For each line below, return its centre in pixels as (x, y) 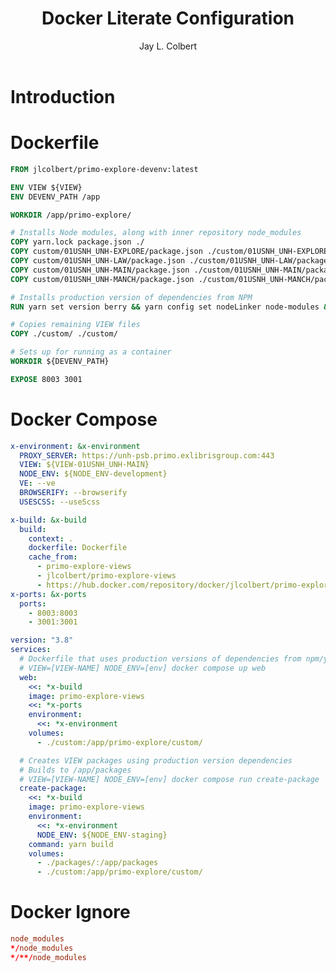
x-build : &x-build (48, 520)
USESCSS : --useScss (60, 502)
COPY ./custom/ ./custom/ (64, 334)
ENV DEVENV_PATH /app (55, 197)
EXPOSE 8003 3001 (46, 379)
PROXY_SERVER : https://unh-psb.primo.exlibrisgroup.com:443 (147, 455)
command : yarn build (71, 844)
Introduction (63, 96)
